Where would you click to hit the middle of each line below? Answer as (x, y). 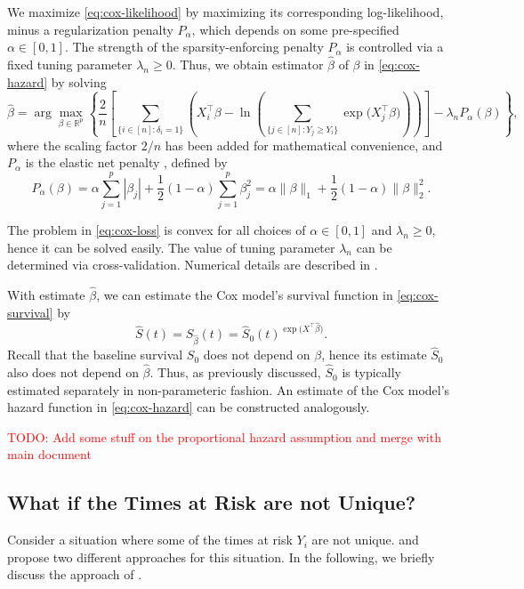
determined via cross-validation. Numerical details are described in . (193, 265)
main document (49, 454)
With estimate (46, 295)
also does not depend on (73, 372)
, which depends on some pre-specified (295, 29)
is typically (371, 372)
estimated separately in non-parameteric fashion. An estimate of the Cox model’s (229, 389)
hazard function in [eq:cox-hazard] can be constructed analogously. (189, 407)
